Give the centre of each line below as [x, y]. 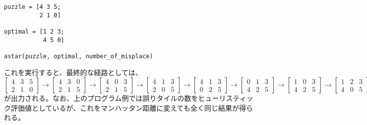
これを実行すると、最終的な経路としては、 [73, 72]
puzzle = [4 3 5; [32, 7]
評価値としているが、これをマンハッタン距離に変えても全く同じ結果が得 [128, 107]
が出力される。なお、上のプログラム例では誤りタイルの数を [101, 98]
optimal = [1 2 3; [34, 31]
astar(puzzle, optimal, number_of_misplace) [79, 56]
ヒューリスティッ [226, 98]
